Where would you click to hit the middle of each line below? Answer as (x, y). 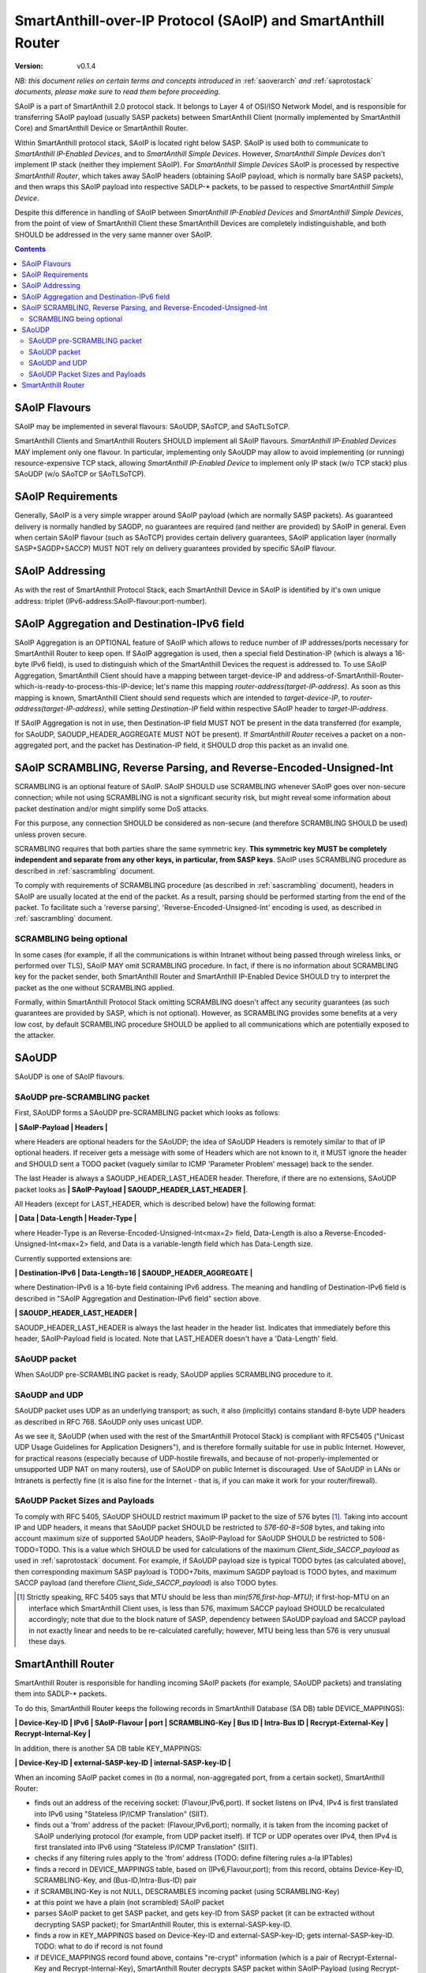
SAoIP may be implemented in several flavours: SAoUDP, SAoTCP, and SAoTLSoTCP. (153, 426)
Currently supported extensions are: (73, 1258)
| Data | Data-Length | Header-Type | (76, 1219)
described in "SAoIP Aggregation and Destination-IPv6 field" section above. (138, 1298)
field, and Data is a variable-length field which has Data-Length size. (202, 1244)
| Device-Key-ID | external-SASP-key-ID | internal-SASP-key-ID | (123, 1763)
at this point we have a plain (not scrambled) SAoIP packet (129, 1902)
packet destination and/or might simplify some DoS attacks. (112, 808)
